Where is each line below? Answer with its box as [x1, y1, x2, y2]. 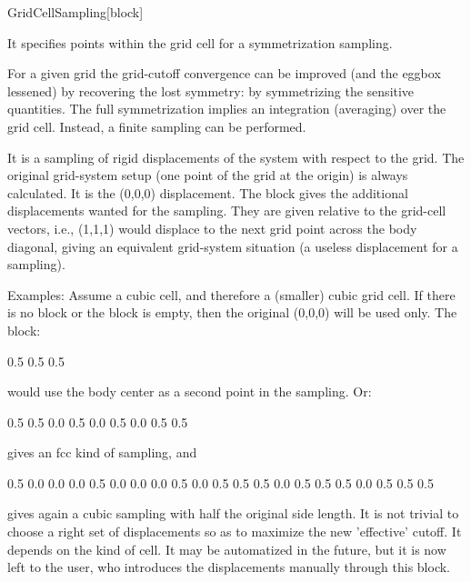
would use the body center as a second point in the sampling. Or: [7, 382, 372, 401]
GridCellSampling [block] [7, 3, 144, 21]
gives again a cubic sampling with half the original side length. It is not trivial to [7, 504, 459, 523]
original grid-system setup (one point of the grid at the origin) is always [7, 166, 408, 185]
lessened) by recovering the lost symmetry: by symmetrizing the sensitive [7, 81, 415, 100]
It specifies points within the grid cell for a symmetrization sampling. [7, 33, 393, 52]
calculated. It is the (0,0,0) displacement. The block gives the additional [7, 183, 408, 202]
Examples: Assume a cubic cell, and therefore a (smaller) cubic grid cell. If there [7, 285, 456, 304]
